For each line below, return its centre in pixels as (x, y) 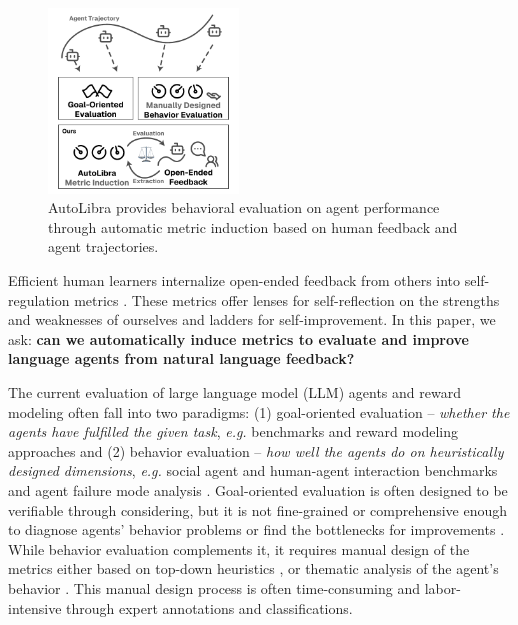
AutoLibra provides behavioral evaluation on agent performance (244, 207)
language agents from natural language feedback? (181, 358)
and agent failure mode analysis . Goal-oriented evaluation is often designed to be (258, 490)
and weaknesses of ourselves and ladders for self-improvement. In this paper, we (252, 319)
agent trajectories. (103, 246)
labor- (442, 587)
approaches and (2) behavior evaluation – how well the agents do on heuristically (256, 450)
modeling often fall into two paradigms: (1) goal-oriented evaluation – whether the (259, 411)
